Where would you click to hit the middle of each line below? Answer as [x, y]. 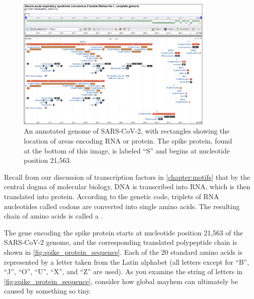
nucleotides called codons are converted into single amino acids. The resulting [122, 206]
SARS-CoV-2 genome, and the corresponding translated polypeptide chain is [121, 242]
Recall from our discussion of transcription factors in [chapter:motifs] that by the [127, 177]
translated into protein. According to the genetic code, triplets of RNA [112, 196]
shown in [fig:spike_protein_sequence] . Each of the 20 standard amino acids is [123, 252]
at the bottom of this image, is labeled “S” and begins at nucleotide [127, 150]
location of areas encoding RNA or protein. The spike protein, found [128, 140]
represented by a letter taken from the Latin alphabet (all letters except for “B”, [127, 262]
